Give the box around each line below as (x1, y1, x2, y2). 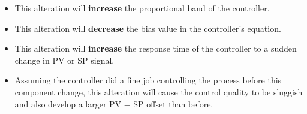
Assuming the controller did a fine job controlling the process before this (14, 74, 282, 86)
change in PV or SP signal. (14, 53, 115, 66)
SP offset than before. (133, 97, 213, 110)
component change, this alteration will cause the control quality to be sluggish (14, 85, 303, 98)
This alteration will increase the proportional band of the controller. (14, 2, 270, 14)
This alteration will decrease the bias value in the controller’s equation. (14, 22, 281, 34)
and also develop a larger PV (14, 97, 122, 110)
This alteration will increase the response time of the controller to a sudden (14, 42, 297, 55)
